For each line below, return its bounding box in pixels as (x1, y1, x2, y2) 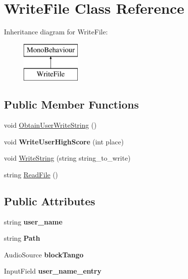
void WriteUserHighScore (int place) (4, 136, 124, 146)
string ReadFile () (4, 169, 58, 179)
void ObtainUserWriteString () (4, 120, 97, 130)
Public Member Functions (4, 97, 139, 112)
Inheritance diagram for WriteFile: (4, 27, 108, 37)
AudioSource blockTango (4, 249, 84, 259)
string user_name (4, 216, 63, 226)
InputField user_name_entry (4, 266, 101, 276)
